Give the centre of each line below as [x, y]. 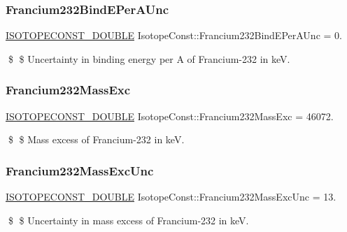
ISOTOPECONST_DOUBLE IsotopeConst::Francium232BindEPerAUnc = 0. [174, 35]
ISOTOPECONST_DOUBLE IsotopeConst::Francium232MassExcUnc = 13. [171, 197]
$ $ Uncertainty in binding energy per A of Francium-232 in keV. [149, 58]
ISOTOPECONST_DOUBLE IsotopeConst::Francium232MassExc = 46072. [170, 116]
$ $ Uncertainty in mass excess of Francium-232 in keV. [128, 220]
